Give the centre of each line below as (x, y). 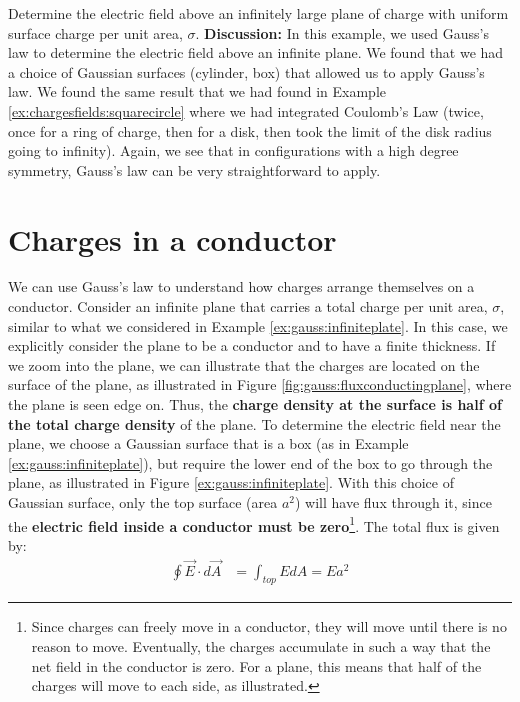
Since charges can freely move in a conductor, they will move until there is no (269, 626)
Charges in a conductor (172, 238)
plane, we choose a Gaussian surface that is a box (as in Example (208, 443)
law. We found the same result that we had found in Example (197, 91)
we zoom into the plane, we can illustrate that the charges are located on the (244, 364)
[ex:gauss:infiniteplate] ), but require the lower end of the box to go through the (250, 462)
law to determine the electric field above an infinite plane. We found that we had (256, 52)
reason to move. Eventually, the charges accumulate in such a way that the (261, 646)
